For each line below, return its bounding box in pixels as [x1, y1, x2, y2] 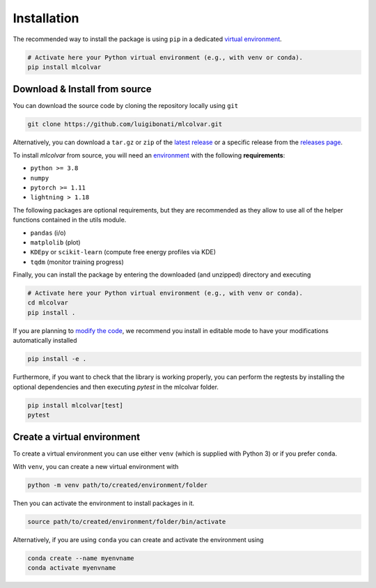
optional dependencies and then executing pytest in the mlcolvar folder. [13, 382, 219, 391]
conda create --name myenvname [27, 554, 135, 562]
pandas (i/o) [30, 229, 66, 237]
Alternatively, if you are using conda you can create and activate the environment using [13, 535, 264, 543]
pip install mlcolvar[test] [27, 401, 123, 409]
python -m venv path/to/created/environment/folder [27, 481, 208, 489]
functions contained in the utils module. [13, 216, 127, 224]
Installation [13, 10, 79, 26]
